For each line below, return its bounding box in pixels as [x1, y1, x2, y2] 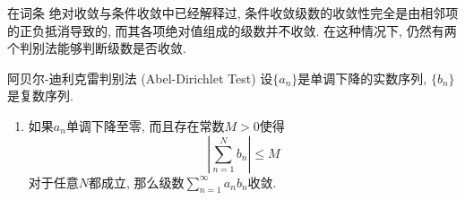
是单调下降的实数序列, [297, 68, 427, 87]
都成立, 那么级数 [89, 172, 185, 191]
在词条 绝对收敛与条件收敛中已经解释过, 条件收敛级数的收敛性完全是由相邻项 [7, 4, 459, 22]
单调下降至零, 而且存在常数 [65, 116, 225, 135]
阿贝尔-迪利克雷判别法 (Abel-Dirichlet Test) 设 [7, 68, 273, 87]
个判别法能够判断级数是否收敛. [7, 39, 186, 57]
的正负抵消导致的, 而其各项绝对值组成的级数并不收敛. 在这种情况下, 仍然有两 [7, 21, 457, 39]
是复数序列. [7, 86, 73, 105]
